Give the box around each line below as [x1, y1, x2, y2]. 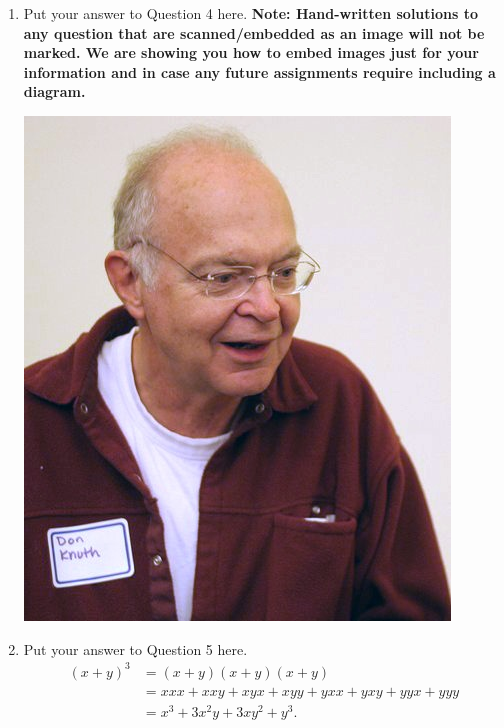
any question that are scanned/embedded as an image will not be [23, 22, 485, 43]
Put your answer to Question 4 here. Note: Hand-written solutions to [23, 3, 479, 23]
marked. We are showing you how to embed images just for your [23, 42, 479, 63]
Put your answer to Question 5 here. [23, 638, 248, 659]
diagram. [23, 81, 86, 102]
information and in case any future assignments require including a [23, 61, 496, 82]
